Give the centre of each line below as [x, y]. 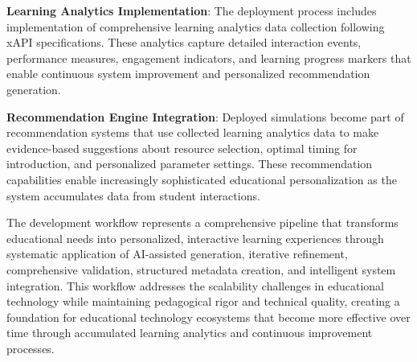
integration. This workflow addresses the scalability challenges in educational [195, 285]
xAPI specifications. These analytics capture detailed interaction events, [184, 42]
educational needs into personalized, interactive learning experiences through [195, 238]
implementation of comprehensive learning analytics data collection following [196, 26]
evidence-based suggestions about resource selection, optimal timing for [182, 148]
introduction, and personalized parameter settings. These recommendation [190, 164]
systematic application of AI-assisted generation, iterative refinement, [177, 254]
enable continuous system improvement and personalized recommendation [188, 74]
